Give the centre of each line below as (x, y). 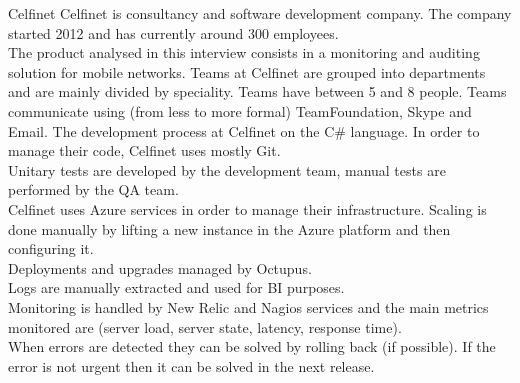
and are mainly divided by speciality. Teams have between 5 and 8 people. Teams (257, 91)
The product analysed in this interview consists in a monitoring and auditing (244, 52)
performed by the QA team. (93, 189)
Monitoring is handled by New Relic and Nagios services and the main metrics (248, 306)
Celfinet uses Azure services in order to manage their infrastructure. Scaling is (247, 208)
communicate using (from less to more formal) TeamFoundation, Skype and (240, 110)
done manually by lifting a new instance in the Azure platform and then (229, 228)
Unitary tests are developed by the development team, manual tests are (227, 169)
